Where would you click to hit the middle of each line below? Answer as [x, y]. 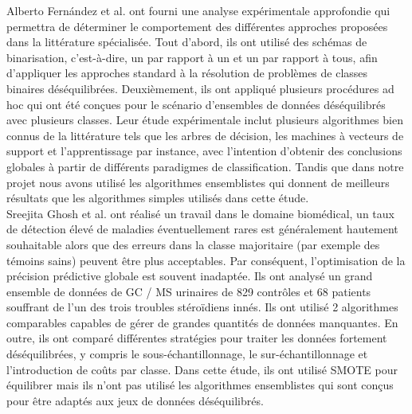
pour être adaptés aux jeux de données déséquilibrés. [135, 400]
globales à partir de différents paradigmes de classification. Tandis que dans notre [205, 166]
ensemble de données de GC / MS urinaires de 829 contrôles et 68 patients [189, 291]
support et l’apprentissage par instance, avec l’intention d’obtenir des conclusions [204, 151]
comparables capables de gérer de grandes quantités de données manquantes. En [202, 322]
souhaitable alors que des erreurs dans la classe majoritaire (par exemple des [193, 244]
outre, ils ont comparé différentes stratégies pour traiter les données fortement [197, 338]
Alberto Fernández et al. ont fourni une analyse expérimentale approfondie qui [198, 10]
